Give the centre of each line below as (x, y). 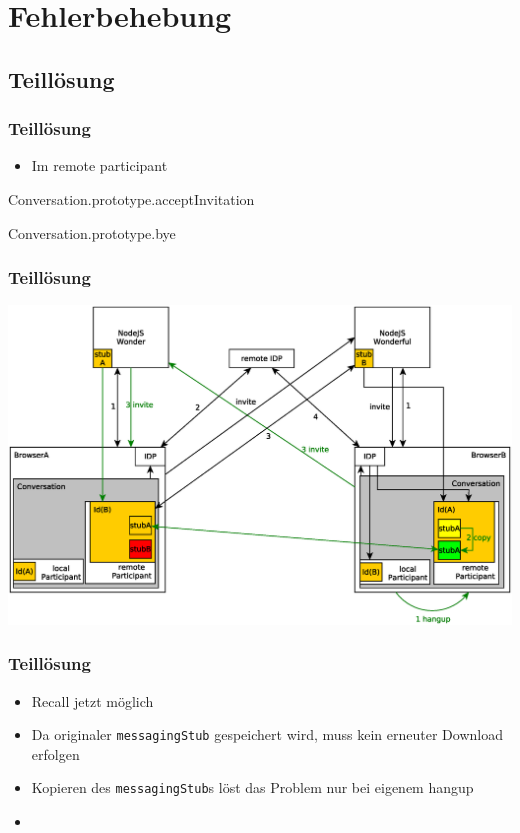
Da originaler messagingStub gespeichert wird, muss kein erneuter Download (267, 734)
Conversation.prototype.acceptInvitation (131, 198)
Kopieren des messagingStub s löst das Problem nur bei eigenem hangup (252, 787)
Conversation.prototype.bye (92, 232)
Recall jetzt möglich (92, 700)
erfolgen (55, 753)
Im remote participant (99, 165)
